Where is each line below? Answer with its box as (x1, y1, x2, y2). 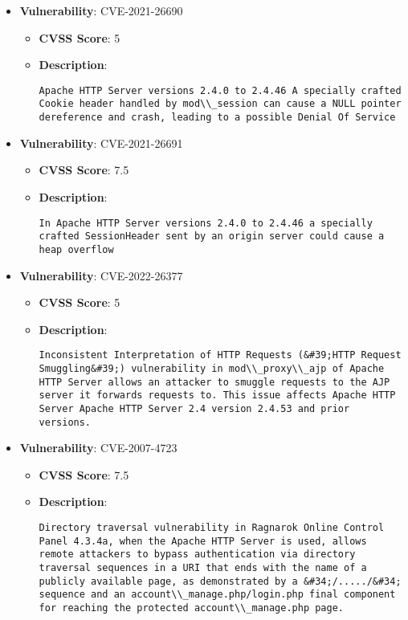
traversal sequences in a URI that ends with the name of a (39, 561, 367, 573)
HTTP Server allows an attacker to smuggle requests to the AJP (39, 376, 390, 388)
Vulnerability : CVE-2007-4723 (19, 439, 177, 456)
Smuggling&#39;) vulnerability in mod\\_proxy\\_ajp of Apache (39, 362, 385, 374)
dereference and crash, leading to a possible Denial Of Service (39, 112, 396, 124)
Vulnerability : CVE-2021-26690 (19, 2, 183, 18)
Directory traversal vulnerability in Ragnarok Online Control (39, 522, 385, 533)
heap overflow (39, 243, 114, 255)
